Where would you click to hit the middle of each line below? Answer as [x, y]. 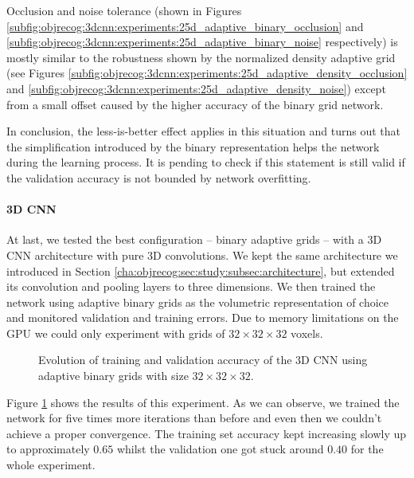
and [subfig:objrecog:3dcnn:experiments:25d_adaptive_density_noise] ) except [196, 88]
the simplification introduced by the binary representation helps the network [193, 146]
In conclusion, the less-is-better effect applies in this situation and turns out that [203, 131]
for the [367, 449]
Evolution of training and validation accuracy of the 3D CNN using [203, 360]
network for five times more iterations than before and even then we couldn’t [194, 418]
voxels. [307, 333]
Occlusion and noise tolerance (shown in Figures [124, 10]
